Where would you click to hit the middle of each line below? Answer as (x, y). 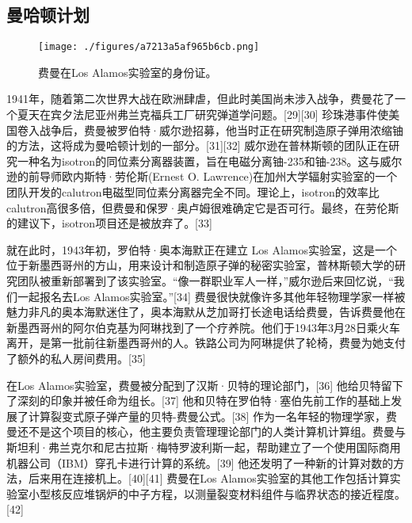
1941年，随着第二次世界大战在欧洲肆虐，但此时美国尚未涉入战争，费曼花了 (200, 99)
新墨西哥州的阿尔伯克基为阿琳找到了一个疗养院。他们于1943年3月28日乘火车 (203, 327)
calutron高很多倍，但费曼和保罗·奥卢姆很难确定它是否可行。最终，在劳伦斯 (203, 207)
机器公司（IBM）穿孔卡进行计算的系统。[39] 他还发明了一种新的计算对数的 (200, 462)
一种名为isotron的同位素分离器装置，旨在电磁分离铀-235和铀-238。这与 (198, 160)
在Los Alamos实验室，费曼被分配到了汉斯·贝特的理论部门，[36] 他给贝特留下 (205, 385)
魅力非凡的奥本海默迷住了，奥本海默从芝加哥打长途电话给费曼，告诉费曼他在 (206, 312)
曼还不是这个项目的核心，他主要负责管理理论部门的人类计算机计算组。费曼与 (206, 431)
